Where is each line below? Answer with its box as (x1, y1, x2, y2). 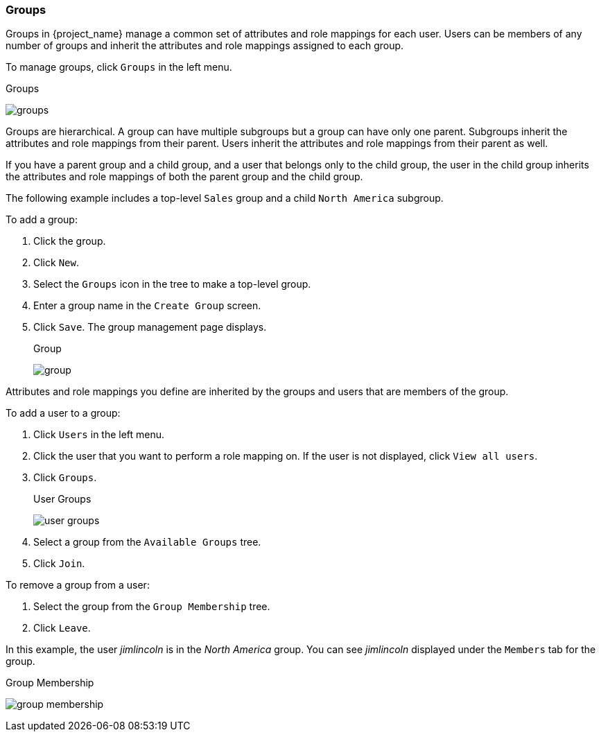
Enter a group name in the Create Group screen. (33, 300, 261, 312)
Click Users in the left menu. (33, 428, 165, 441)
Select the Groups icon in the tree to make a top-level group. (33, 278, 311, 291)
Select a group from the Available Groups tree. (33, 536, 261, 548)
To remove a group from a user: (6, 579, 150, 591)
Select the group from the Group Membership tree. (33, 600, 270, 613)
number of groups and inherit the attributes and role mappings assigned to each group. (6, 40, 404, 52)
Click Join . (33, 557, 85, 570)
